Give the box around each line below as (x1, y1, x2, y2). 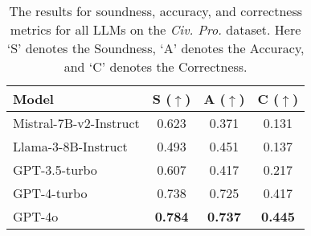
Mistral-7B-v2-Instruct (13, 114, 140, 132)
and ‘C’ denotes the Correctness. (63, 57, 248, 76)
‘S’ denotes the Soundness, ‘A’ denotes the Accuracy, (6, 39, 305, 57)
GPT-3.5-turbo (13, 160, 97, 179)
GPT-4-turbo (13, 184, 88, 202)
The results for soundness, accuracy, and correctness (9, 2, 303, 20)
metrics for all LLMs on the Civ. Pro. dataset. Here (10, 20, 301, 39)
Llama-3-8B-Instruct (13, 137, 128, 155)
